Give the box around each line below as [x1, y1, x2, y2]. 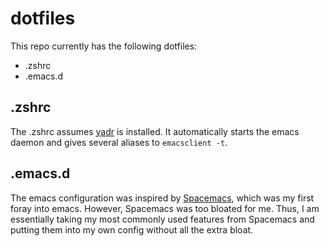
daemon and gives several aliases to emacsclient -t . [10, 136, 228, 148]
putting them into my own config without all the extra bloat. [10, 223, 254, 236]
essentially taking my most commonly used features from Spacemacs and [10, 213, 315, 225]
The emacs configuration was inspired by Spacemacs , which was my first [10, 192, 315, 204]
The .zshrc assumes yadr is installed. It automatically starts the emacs [10, 125, 300, 137]
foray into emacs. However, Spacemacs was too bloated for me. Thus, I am [10, 202, 320, 214]
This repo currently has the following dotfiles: [10, 40, 198, 52]
